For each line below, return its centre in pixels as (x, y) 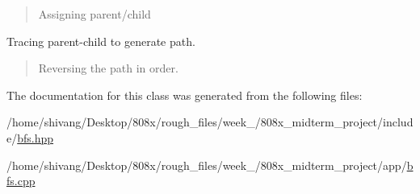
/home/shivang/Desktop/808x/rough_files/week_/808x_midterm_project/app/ (207, 165)
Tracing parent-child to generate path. (101, 41)
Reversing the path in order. (108, 68)
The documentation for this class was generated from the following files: (185, 95)
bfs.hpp (36, 137)
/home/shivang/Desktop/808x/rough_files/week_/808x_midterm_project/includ (210, 122)
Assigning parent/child (94, 14)
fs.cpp (21, 181)
